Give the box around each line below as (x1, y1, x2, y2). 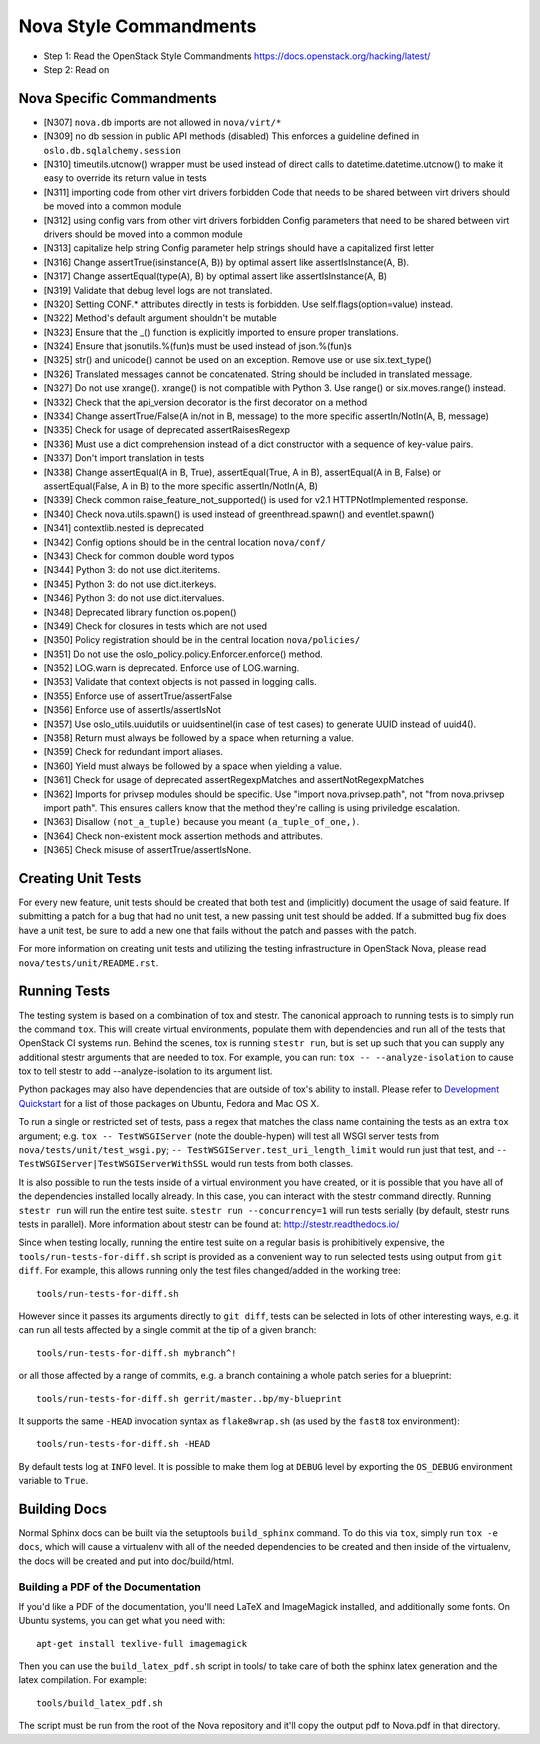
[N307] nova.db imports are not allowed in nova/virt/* (43, 116, 282, 128)
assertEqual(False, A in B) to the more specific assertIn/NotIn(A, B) (43, 480, 319, 492)
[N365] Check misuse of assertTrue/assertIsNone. (43, 844, 252, 856)
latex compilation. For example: (18, 1674, 147, 1686)
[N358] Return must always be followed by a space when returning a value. (43, 732, 354, 744)
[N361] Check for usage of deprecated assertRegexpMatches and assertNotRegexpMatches (43, 774, 425, 786)
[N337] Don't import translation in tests (43, 452, 205, 464)
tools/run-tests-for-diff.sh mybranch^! (36, 1347, 237, 1359)
